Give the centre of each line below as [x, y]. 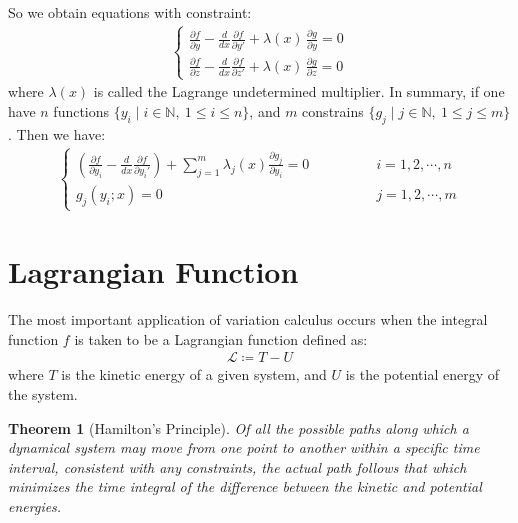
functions [81, 111]
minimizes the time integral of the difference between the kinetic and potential [245, 486]
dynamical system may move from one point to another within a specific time [244, 447]
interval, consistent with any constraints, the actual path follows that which [237, 466]
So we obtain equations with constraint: [130, 12]
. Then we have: [57, 133]
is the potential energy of [422, 374]
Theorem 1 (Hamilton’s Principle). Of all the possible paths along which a [238, 427]
